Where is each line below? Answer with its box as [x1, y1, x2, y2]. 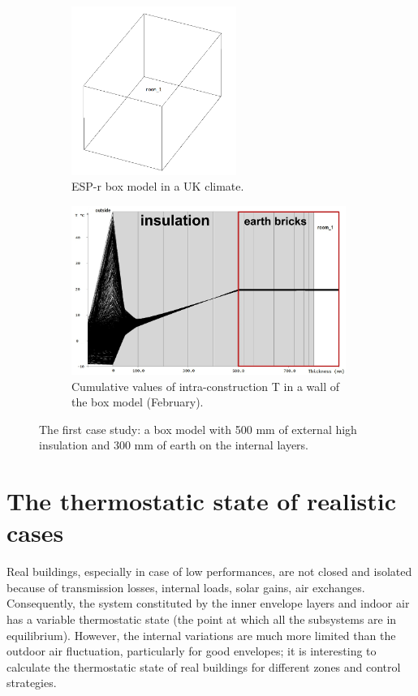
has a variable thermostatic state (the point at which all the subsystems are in [6, 610, 397, 627]
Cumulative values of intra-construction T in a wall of [71, 377, 340, 394]
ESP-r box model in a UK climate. [71, 178, 244, 195]
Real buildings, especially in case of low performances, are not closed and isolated [6, 563, 412, 580]
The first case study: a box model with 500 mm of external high [39, 420, 357, 437]
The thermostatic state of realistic [6, 484, 397, 518]
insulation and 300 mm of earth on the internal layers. [39, 436, 309, 453]
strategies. [6, 674, 57, 691]
